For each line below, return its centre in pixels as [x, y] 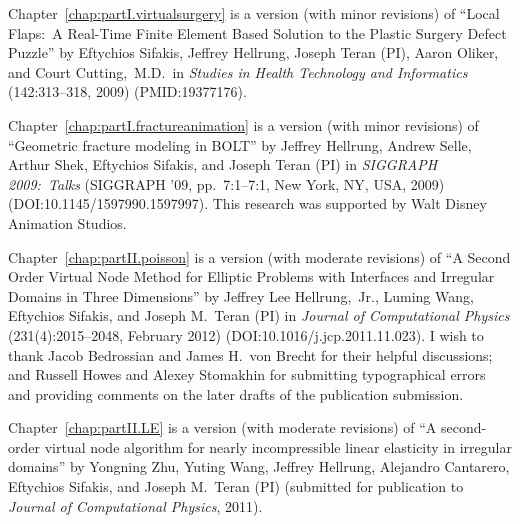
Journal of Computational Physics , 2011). [135, 505]
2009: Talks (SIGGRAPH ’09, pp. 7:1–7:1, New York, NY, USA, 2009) [226, 183]
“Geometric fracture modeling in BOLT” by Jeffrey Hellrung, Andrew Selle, [240, 144]
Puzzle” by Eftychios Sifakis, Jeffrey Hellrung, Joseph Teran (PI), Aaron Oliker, [253, 52]
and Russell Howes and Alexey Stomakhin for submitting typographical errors [247, 374]
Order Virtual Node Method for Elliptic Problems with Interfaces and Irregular [251, 276]
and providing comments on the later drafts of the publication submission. [236, 393]
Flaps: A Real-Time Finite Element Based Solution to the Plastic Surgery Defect [257, 32]
